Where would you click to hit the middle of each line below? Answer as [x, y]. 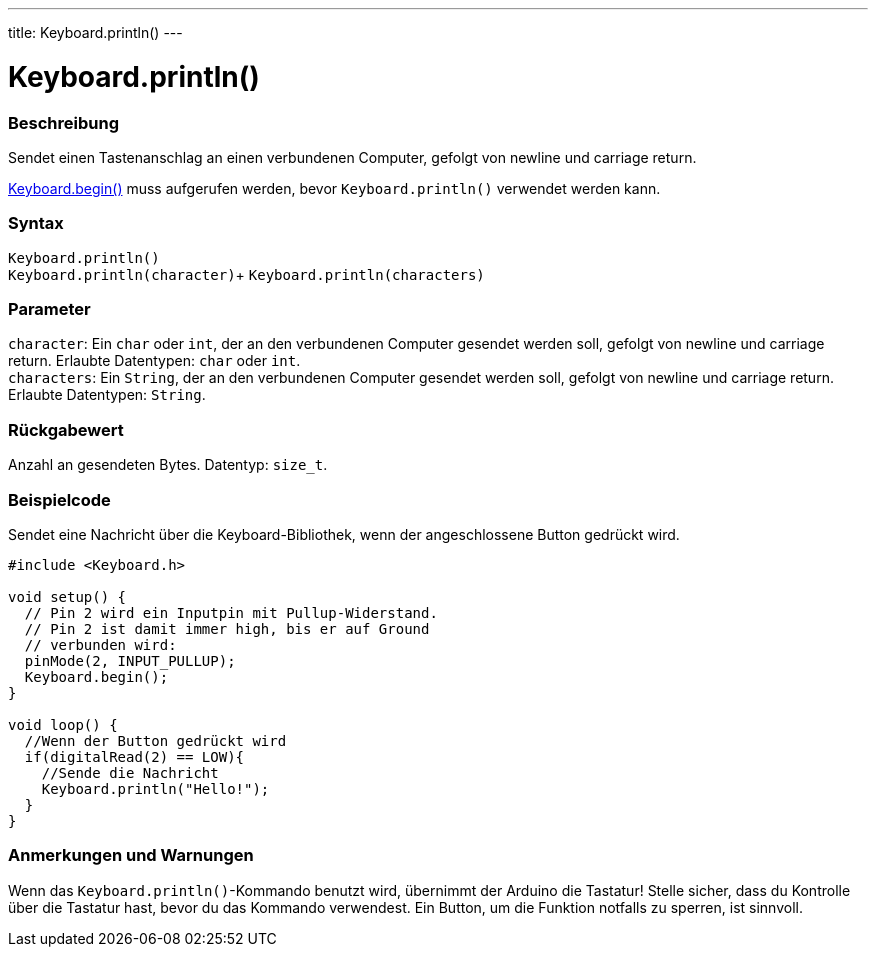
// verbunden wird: [100, 644]
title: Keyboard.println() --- [95, 32]
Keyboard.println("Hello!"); [155, 788]
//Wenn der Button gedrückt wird [155, 740]
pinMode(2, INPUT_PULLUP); [130, 660]
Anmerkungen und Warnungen [131, 855]
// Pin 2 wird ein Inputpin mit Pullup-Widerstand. [231, 612]
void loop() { [63, 724]
